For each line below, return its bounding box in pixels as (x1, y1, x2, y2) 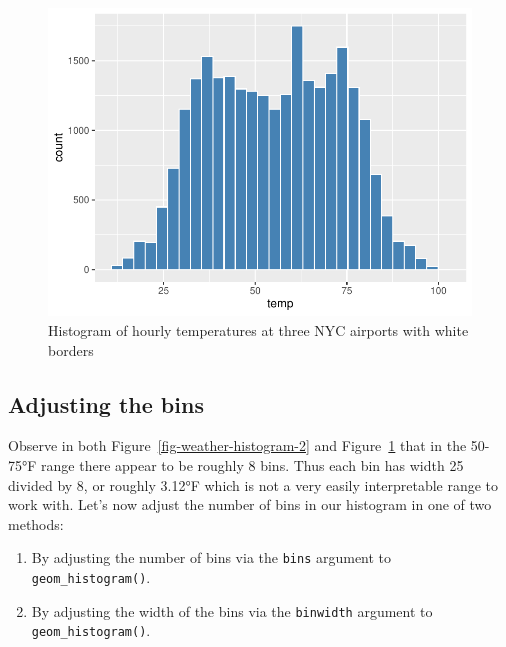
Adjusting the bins (8, 388, 204, 419)
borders (48, 339, 94, 360)
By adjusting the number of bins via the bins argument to (31, 547, 392, 568)
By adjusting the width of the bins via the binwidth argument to (31, 600, 433, 621)
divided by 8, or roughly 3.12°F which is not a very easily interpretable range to (8, 474, 499, 495)
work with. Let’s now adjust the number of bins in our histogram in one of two (8, 494, 492, 515)
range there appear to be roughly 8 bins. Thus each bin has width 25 (41, 454, 464, 475)
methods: (8, 513, 64, 534)
